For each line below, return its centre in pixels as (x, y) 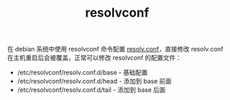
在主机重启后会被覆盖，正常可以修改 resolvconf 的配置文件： (94, 58)
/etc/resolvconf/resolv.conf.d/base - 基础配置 (82, 73)
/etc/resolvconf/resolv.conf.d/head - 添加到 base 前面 (94, 81)
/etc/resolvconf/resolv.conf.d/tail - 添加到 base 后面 (91, 90)
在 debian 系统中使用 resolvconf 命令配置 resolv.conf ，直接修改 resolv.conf (115, 49)
